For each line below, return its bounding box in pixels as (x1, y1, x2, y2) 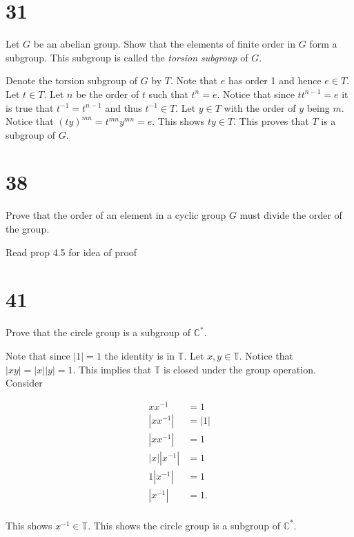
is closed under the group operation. (164, 362, 316, 376)
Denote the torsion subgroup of (6, 73, 138, 88)
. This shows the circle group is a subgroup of (88, 518, 281, 532)
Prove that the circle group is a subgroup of (6, 325, 191, 340)
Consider (6, 375, 43, 390)
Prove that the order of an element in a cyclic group (6, 208, 226, 222)
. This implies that (72, 362, 152, 376)
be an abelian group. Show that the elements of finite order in (33, 37, 296, 51)
